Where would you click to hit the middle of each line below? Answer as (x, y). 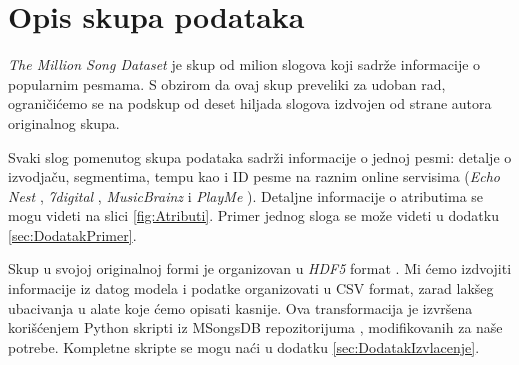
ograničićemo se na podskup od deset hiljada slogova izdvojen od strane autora (250, 103)
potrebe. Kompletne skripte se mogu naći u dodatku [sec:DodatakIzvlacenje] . (244, 346)
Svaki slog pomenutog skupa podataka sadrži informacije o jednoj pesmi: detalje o (260, 156)
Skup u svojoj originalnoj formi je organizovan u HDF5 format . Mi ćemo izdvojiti (260, 268)
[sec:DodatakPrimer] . (72, 234)
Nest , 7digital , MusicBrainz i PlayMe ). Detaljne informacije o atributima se (246, 195)
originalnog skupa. (64, 122)
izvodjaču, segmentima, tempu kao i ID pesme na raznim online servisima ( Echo (254, 176)
